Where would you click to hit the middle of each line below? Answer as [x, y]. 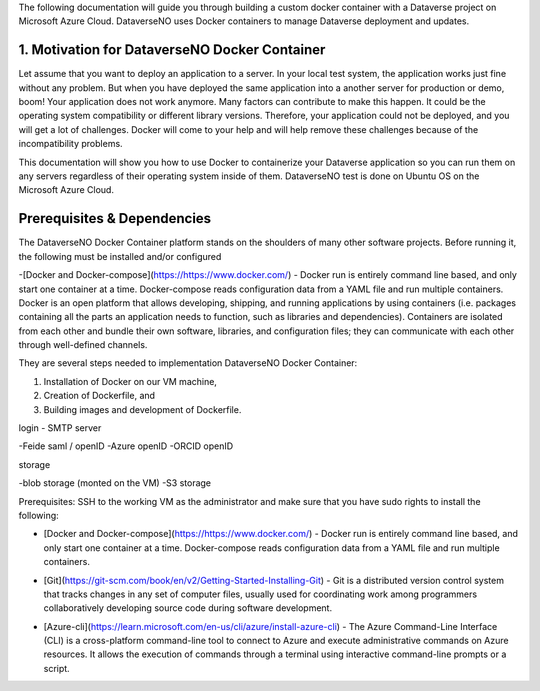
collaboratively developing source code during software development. [188, 608]
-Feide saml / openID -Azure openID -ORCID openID [126, 446]
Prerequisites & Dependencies [115, 218]
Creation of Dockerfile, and [99, 396]
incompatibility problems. [71, 144]
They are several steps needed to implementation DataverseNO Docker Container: [188, 363]
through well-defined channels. [83, 345]
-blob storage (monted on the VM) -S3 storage [115, 483]
